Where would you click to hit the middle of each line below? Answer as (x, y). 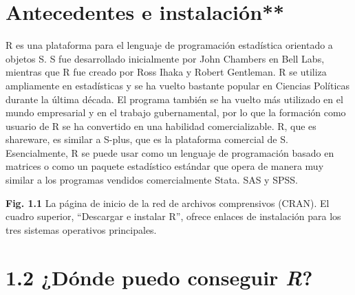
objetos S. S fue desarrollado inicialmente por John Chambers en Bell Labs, (165, 58)
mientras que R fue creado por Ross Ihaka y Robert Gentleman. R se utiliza (166, 72)
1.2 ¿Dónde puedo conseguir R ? (159, 277)
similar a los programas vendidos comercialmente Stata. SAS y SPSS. (152, 180)
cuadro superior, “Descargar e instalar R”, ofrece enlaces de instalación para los (173, 216)
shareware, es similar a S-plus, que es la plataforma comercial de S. (147, 139)
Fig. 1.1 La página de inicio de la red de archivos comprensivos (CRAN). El (168, 203)
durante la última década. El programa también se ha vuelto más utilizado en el (174, 99)
